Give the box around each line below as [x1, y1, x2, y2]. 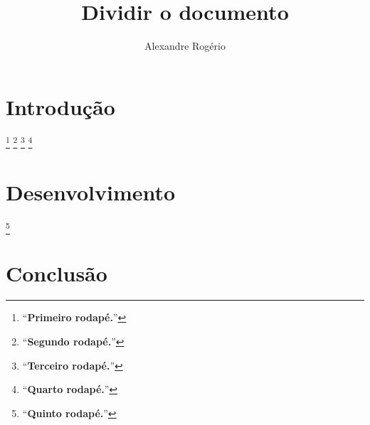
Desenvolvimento [6, 178, 176, 207]
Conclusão [6, 258, 107, 287]
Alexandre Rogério [144, 38, 226, 53]
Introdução [6, 92, 115, 121]
